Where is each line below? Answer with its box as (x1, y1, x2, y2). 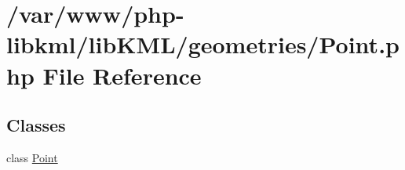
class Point (6, 149, 58, 165)
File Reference (42, 59, 202, 91)
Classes (6, 113, 66, 137)
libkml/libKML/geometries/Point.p (6, 28, 400, 60)
